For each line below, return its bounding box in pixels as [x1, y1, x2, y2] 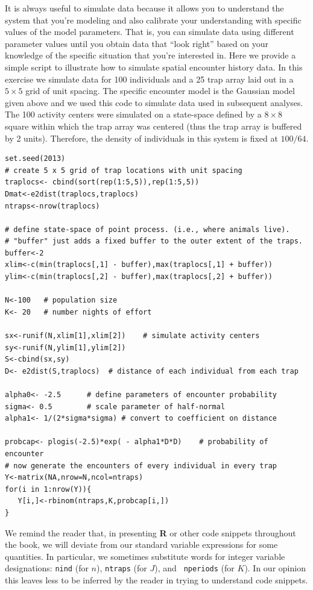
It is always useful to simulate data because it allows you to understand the [5, 2, 284, 14]
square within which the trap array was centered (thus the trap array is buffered [5, 119, 302, 132]
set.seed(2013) [5, 154, 66, 163]
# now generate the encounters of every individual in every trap [5, 461, 277, 470]
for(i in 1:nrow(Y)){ [5, 485, 92, 494]
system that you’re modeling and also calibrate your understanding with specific [5, 13, 302, 26]
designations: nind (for [5, 562, 89, 574]
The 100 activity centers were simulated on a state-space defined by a [5, 108, 262, 121]
